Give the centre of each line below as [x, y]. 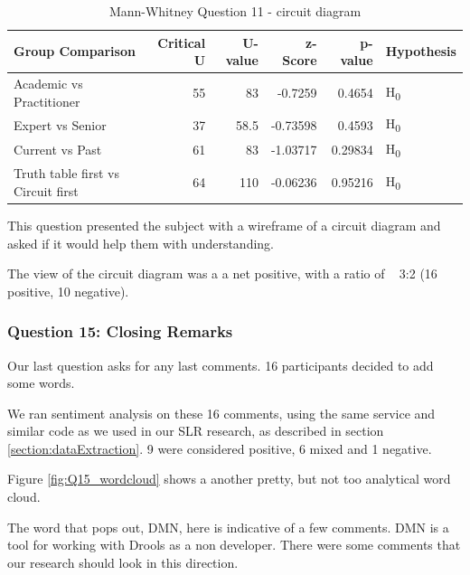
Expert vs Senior [60, 124]
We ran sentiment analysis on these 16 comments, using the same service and [221, 413]
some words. [41, 383]
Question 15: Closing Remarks [120, 331]
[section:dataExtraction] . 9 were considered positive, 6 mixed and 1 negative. [220, 448]
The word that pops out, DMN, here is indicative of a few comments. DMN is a [228, 527]
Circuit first [46, 190]
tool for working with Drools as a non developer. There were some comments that [234, 545]
